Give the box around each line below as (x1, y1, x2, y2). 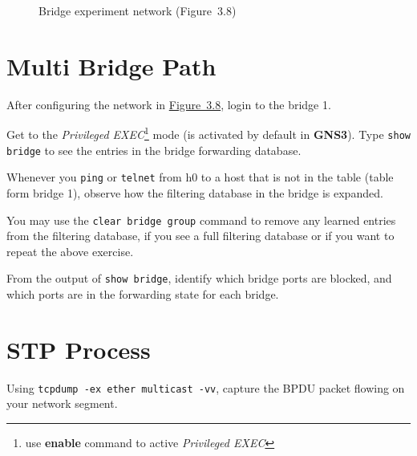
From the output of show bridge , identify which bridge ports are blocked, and (6, 270, 392, 287)
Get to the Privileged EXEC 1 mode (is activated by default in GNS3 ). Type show (6, 124, 411, 142)
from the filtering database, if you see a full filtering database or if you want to (6, 227, 395, 244)
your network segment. (6, 395, 118, 412)
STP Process (6, 332, 151, 365)
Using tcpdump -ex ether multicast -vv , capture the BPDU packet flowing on (6, 379, 405, 396)
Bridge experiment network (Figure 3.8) (38, 2, 237, 18)
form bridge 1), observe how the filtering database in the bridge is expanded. (6, 184, 383, 201)
